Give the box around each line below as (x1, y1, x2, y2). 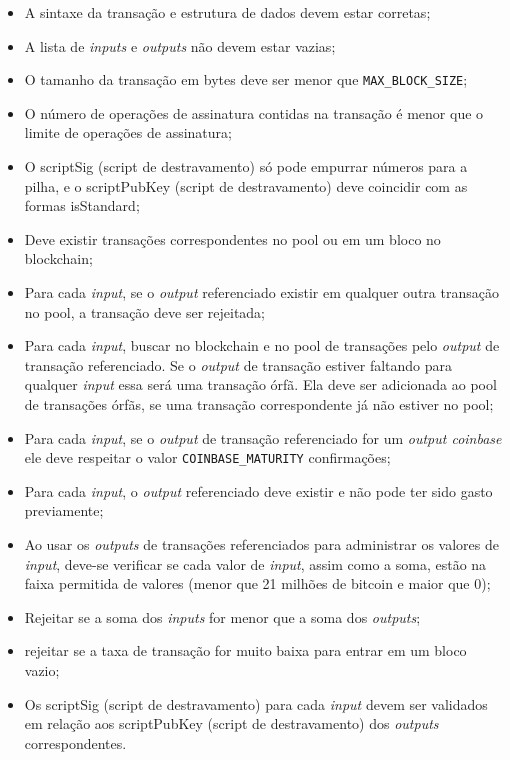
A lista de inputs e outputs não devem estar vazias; (24, 35, 336, 56)
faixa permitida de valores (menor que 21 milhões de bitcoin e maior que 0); (24, 573, 491, 594)
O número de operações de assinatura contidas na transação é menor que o (24, 102, 484, 123)
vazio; (24, 659, 60, 680)
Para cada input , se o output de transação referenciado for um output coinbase (24, 427, 502, 448)
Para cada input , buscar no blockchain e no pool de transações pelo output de (24, 335, 500, 356)
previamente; (24, 500, 104, 521)
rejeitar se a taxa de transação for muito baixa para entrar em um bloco (24, 640, 467, 661)
